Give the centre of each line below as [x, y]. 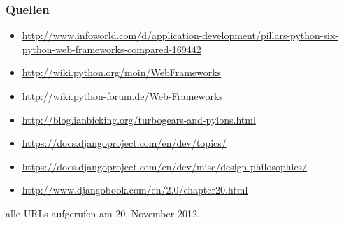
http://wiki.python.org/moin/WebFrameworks [122, 72]
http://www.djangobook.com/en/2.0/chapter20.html [135, 190]
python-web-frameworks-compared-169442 [112, 49]
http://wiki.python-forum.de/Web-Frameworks [122, 96]
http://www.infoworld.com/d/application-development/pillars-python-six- [180, 35]
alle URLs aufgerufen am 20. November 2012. [103, 213]
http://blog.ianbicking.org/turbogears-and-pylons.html [139, 119]
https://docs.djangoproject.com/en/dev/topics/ [124, 143]
